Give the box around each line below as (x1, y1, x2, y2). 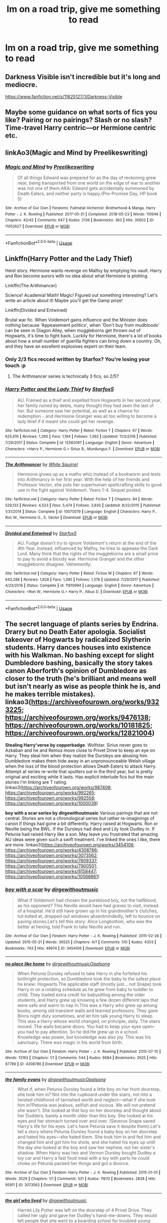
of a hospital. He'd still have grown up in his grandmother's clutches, (17, 908, 158, 914)
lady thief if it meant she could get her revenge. (17, 418, 115, 424)
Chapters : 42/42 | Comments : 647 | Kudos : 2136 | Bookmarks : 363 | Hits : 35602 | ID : (5, 218, 155, 223)
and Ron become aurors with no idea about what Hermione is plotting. (5, 273, 149, 279)
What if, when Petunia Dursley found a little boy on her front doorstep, (17, 1086, 161, 1092)
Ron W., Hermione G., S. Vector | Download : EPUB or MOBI (5, 515, 108, 520)
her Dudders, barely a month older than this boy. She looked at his (17, 1113, 153, 1119)
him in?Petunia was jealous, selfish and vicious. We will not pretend (17, 1102, 156, 1108)
